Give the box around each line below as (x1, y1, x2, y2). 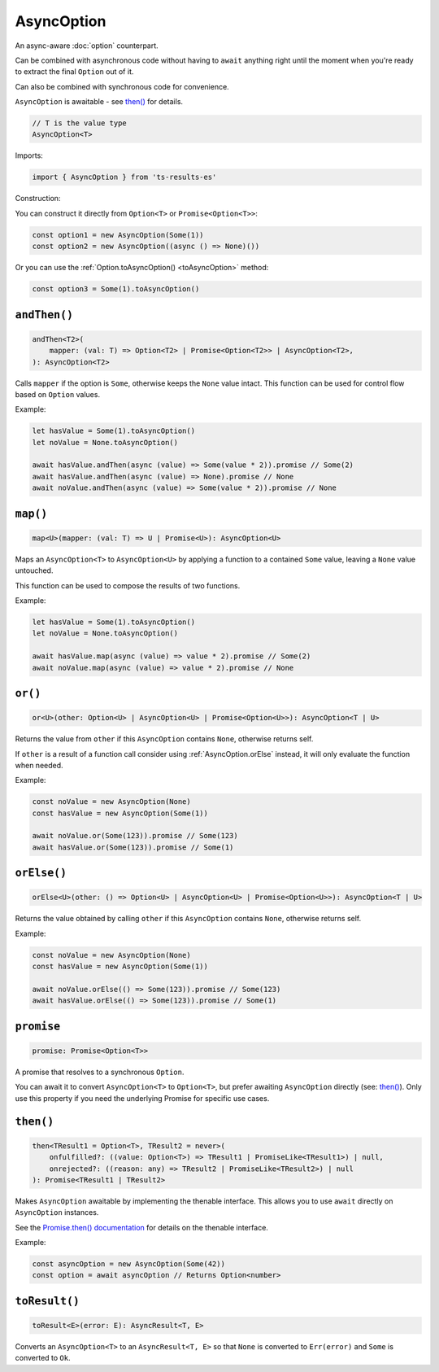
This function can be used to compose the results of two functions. (15, 580, 241, 590)
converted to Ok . (15, 1353, 71, 1363)
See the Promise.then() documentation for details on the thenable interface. (15, 1222, 268, 1232)
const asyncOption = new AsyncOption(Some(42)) (32, 1260, 225, 1269)
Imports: (15, 151, 44, 160)
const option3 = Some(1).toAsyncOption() (32, 285, 200, 294)
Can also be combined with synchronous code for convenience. (15, 81, 229, 91)
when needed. (15, 760, 64, 770)
